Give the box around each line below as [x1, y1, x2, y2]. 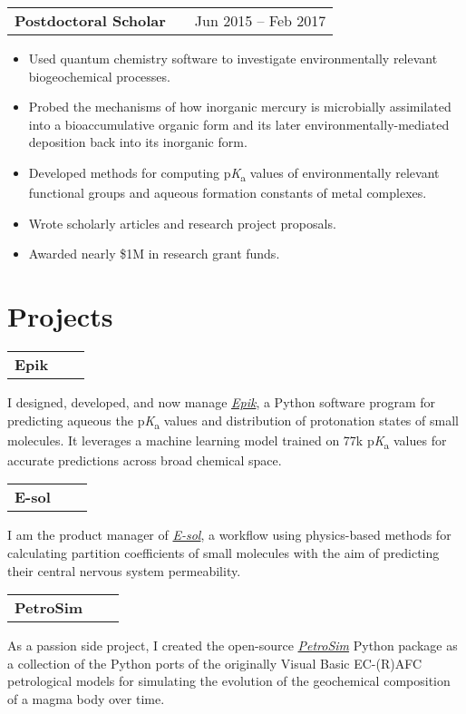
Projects [7, 298, 113, 335]
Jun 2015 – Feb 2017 [194, 10, 326, 31]
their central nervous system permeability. [7, 561, 241, 580]
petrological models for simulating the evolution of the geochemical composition [7, 671, 451, 690]
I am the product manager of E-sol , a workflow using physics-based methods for [7, 525, 451, 544]
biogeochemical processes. [28, 66, 170, 85]
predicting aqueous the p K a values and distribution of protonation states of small [7, 410, 459, 432]
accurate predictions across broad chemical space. [7, 450, 282, 469]
